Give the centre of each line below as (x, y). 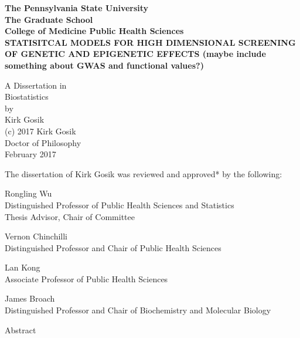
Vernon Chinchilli (36, 236)
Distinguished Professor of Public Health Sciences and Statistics (120, 205)
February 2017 (30, 154)
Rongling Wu (28, 193)
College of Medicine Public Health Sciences (94, 31)
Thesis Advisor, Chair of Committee (70, 216)
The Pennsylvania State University (77, 8)
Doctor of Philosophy (43, 142)
